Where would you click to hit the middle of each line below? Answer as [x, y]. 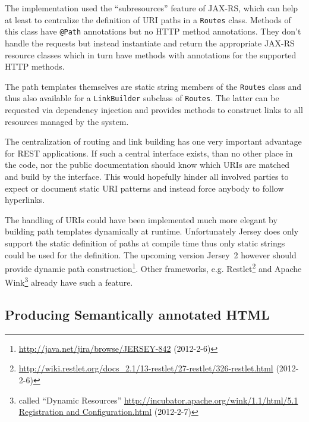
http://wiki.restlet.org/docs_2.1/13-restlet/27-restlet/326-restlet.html [146, 368]
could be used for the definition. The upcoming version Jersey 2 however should [151, 254]
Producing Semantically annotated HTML [137, 315]
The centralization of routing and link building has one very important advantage [153, 141]
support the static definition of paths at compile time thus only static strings [145, 243]
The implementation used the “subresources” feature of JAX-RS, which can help [152, 8]
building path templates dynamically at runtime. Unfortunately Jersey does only [152, 231]
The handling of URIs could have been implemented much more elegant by [141, 219]
